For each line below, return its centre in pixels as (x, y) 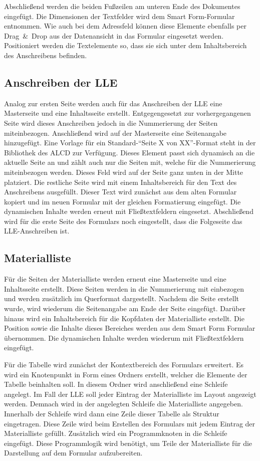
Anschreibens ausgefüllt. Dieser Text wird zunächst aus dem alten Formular (120, 192)
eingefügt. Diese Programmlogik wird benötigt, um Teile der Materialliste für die (128, 443)
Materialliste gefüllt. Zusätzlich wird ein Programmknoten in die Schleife (116, 433)
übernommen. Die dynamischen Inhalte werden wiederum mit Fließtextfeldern (124, 337)
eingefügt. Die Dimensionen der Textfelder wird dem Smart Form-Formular (119, 16)
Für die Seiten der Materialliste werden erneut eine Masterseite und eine (115, 279)
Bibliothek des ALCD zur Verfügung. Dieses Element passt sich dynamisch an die (129, 152)
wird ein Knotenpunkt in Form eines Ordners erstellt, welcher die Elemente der (126, 374)
